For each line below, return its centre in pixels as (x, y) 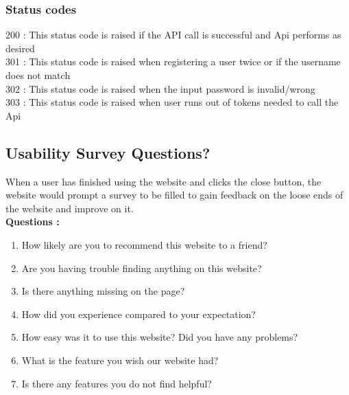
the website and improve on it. (70, 208)
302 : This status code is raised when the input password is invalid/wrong (160, 88)
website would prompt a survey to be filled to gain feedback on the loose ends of (174, 195)
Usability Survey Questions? (108, 152)
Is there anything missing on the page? (103, 291)
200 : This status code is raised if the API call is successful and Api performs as (173, 35)
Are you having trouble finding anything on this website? (142, 268)
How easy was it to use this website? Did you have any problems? (160, 337)
